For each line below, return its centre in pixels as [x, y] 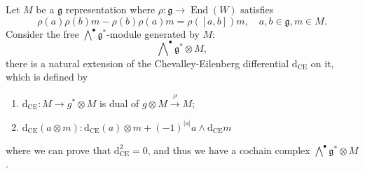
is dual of [119, 103]
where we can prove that [58, 150]
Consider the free [42, 33]
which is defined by [47, 77]
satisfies [257, 9]
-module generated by [153, 33]
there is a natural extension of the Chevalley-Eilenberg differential [147, 63]
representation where [110, 9]
